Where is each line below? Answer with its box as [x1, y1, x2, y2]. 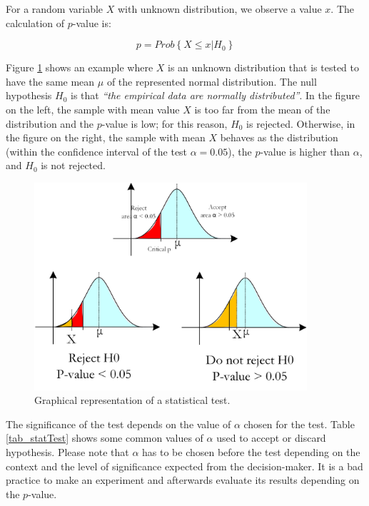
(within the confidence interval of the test [6, 143, 188, 158]
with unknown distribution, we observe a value [117, 1, 322, 16]
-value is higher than [260, 143, 350, 158]
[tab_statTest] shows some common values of [6, 430, 203, 445]
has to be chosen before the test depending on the [142, 444, 360, 459]
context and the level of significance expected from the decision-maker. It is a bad [6, 458, 363, 473]
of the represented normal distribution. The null [106, 74, 317, 88]
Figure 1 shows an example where [6, 60, 153, 75]
